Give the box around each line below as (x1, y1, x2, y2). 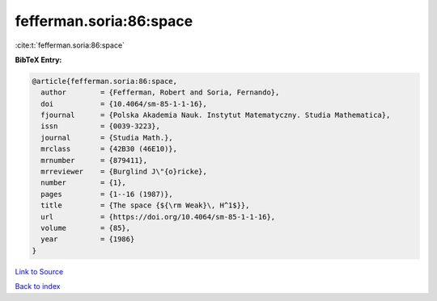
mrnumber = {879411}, (40, 156, 148, 165)
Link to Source (15, 266, 64, 276)
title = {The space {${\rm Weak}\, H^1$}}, (40, 201, 250, 210)
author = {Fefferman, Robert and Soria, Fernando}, (40, 88, 280, 97)
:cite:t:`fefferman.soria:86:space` (15, 40, 125, 50)
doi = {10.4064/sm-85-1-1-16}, (40, 99, 208, 108)
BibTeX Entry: (15, 55, 62, 65)
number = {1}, (40, 178, 127, 187)
